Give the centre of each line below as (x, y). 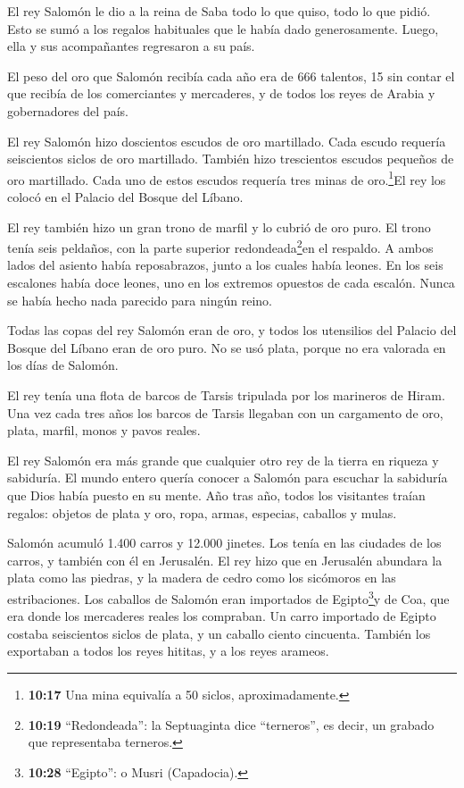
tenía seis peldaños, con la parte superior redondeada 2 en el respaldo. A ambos (220, 246)
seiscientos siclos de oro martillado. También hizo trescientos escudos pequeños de (231, 159)
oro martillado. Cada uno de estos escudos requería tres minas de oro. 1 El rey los (227, 178)
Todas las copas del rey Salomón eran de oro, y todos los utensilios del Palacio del (232, 330)
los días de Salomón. (63, 365)
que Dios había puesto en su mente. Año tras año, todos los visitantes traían (216, 495)
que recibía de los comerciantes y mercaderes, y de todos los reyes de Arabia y (221, 93)
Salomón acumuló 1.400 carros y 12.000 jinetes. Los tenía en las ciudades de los (224, 543)
